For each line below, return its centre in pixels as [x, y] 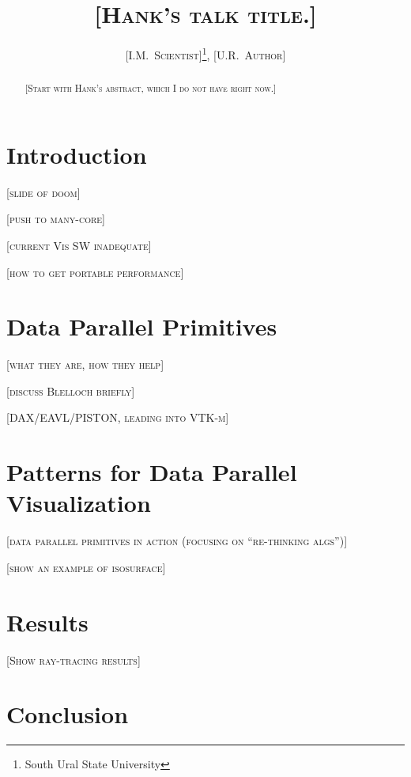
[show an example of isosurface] [86, 567]
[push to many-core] [56, 219]
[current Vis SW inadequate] [79, 245]
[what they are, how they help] [85, 364]
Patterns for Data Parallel [152, 472]
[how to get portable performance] [95, 272]
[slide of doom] [43, 192]
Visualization [79, 503]
